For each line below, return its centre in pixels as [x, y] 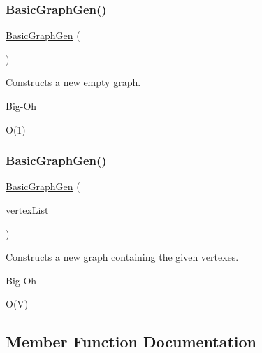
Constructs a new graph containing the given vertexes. [122, 257]
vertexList [27, 210]
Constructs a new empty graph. [73, 82]
